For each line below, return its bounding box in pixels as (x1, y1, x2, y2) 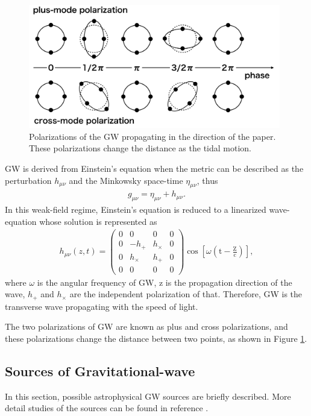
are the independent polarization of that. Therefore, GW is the (69, 288, 303, 300)
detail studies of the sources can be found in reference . (5, 402, 209, 414)
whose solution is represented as (39, 215, 157, 227)
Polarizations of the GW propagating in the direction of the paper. (29, 130, 276, 142)
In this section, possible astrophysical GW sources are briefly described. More (5, 389, 291, 402)
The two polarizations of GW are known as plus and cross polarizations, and (5, 320, 288, 333)
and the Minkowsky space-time (69, 174, 183, 186)
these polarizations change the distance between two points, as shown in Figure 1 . (5, 332, 307, 344)
